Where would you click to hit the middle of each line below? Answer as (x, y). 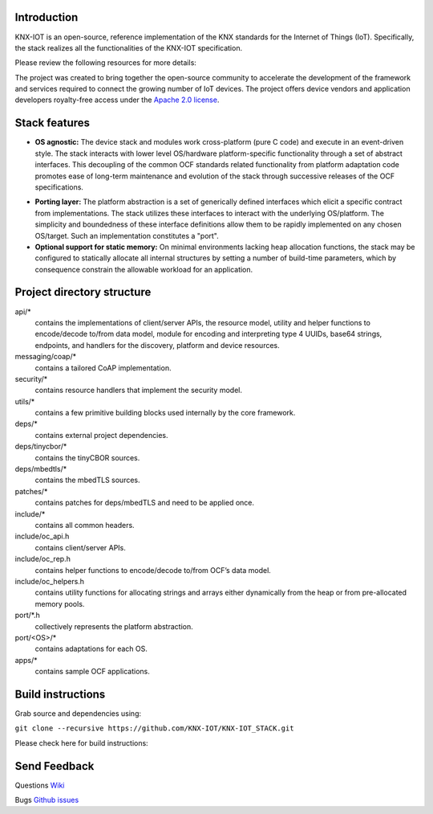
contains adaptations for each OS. (91, 649)
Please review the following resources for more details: (105, 63)
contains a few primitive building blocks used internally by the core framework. (165, 413)
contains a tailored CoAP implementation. (103, 368)
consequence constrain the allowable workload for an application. (144, 269)
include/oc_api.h (42, 536)
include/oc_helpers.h (49, 581)
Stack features (53, 123)
